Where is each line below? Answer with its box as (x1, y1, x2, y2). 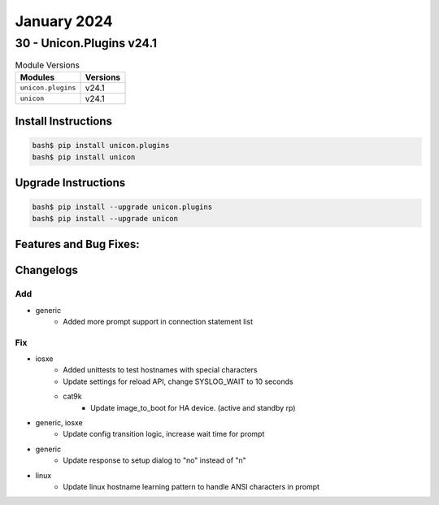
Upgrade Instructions (15, 176, 126, 190)
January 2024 (15, 12, 113, 30)
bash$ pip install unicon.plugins (32, 141, 170, 150)
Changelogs (15, 263, 79, 277)
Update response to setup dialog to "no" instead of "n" (63, 455, 247, 465)
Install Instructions (15, 115, 113, 128)
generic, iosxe (35, 418, 83, 427)
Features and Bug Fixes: (15, 237, 140, 251)
